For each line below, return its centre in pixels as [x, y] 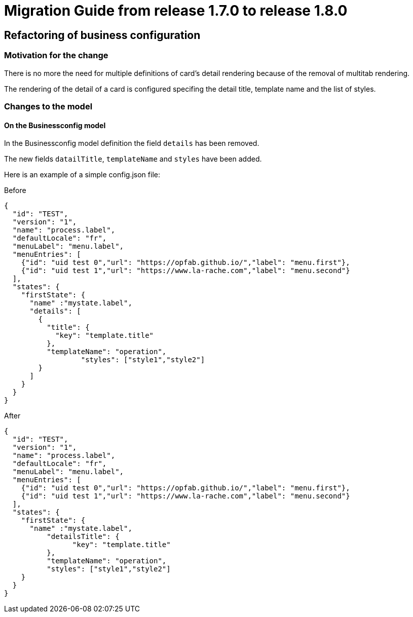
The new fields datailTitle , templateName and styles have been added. [133, 159]
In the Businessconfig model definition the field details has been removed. [132, 143]
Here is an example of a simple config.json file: [82, 175]
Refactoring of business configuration [102, 35]
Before [15, 190]
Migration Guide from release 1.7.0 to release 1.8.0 [176, 11]
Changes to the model [48, 106]
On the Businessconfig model [55, 125]
